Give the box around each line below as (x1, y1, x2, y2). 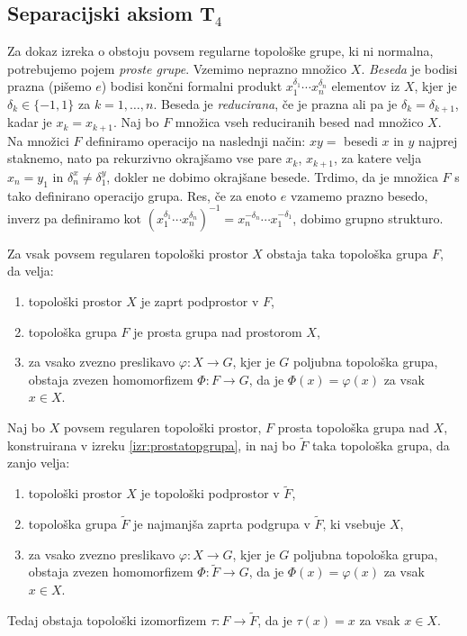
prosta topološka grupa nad (277, 417, 429, 436)
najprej (418, 131, 458, 150)
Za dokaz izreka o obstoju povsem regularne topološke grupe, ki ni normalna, (7, 41, 434, 60)
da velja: (7, 261, 54, 280)
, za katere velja (333, 149, 422, 168)
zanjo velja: (7, 453, 70, 472)
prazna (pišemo (7, 77, 92, 95)
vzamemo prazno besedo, (290, 186, 428, 204)
